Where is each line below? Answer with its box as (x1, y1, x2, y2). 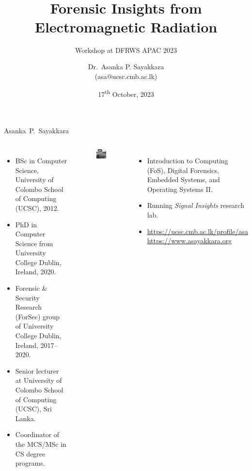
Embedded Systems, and (147, 174, 220, 185)
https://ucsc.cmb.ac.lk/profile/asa (147, 226, 248, 236)
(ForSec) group (15, 311, 60, 321)
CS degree (15, 448, 46, 458)
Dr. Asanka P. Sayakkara (88, 61, 164, 71)
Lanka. (15, 413, 36, 423)
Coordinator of (15, 429, 60, 440)
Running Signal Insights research (147, 200, 244, 210)
